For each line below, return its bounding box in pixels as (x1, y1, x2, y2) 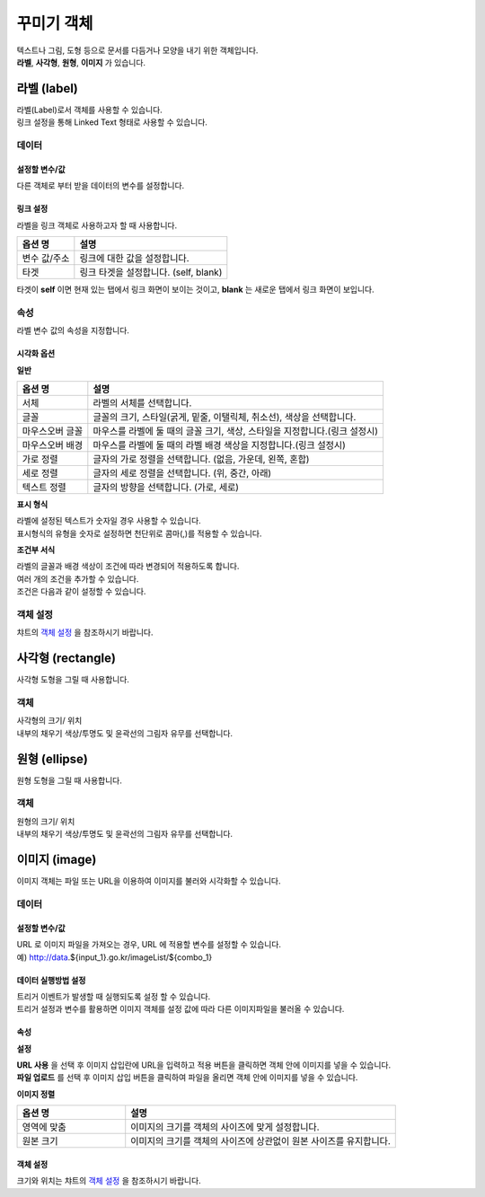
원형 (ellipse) (16, 751, 89, 767)
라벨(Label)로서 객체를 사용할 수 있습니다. (16, 104, 163, 115)
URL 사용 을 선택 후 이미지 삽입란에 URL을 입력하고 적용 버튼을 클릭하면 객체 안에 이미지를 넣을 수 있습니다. (16, 1060, 392, 1070)
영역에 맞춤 (22, 1121, 66, 1133)
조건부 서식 (16, 544, 56, 556)
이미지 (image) (16, 852, 97, 867)
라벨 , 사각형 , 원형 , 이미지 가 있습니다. (16, 57, 146, 67)
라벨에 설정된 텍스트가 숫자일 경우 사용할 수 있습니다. (16, 515, 201, 526)
